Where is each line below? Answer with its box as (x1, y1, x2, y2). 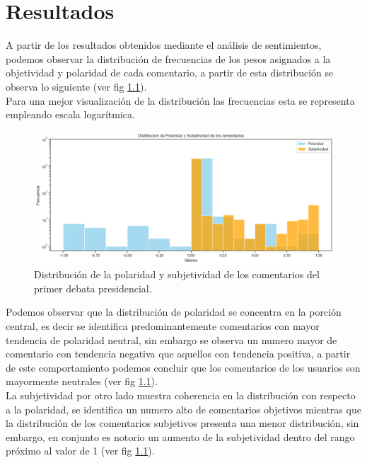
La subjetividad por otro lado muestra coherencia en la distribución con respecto (6, 388, 356, 403)
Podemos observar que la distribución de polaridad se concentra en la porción (6, 304, 342, 319)
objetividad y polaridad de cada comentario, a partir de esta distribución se (6, 65, 334, 80)
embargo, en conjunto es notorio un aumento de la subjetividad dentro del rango (6, 429, 355, 444)
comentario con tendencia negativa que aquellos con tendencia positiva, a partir (6, 346, 351, 361)
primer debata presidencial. (34, 280, 152, 295)
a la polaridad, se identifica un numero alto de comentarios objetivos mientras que (6, 401, 361, 416)
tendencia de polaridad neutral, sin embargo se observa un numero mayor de (6, 332, 337, 347)
